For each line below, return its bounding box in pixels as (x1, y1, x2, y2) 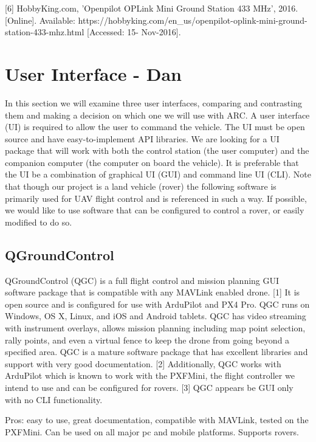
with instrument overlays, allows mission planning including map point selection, (5, 322, 306, 334)
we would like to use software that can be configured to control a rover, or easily (5, 204, 304, 216)
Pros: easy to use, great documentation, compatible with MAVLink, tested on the (5, 413, 309, 426)
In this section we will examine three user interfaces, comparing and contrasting (5, 96, 302, 109)
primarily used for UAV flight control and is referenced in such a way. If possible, (5, 192, 307, 204)
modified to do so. (5, 215, 72, 228)
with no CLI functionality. (5, 393, 103, 406)
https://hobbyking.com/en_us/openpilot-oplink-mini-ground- (78, 13, 307, 26)
